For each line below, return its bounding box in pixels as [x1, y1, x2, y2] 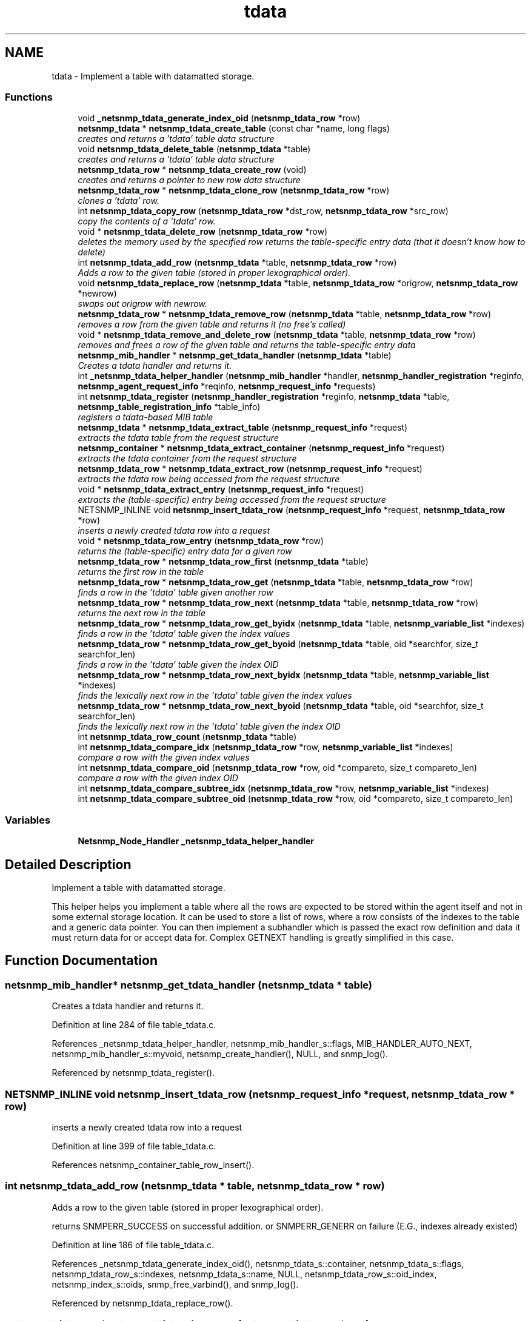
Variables [5, 813, 51, 826]
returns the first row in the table [78, 566, 204, 577]
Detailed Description [5, 856, 132, 872]
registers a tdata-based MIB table [78, 412, 213, 423]
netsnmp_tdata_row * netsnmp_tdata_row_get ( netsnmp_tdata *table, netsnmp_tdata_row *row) [78, 577, 473, 588]
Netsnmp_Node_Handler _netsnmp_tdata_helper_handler [78, 836, 315, 847]
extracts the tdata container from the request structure [78, 453, 297, 464]
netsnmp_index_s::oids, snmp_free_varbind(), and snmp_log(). [52, 1279, 299, 1289]
